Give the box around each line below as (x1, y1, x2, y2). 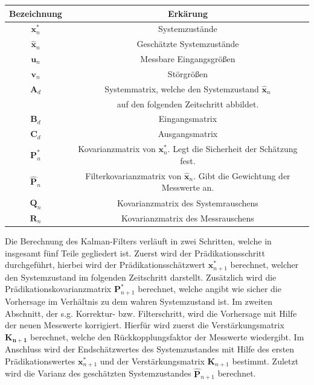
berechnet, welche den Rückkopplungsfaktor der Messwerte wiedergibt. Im (30, 330, 304, 343)
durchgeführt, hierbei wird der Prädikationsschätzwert (5, 258, 206, 271)
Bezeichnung (9, 7, 62, 19)
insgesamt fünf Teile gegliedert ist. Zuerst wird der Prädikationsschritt (5, 246, 266, 259)
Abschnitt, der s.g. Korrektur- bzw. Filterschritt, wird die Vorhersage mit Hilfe (5, 307, 297, 319)
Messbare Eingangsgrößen (140, 52, 235, 65)
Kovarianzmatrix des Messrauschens (121, 212, 254, 224)
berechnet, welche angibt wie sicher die (138, 282, 281, 295)
